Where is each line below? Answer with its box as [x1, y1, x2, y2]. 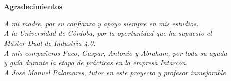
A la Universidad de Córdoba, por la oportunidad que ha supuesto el [4, 28, 212, 38]
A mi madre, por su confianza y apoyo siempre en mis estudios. [4, 18, 199, 28]
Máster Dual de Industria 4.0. [4, 37, 96, 48]
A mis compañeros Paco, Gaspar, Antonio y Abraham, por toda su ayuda [4, 47, 227, 58]
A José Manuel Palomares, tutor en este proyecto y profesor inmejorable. [4, 67, 228, 77]
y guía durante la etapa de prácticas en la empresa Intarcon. [4, 57, 188, 68]
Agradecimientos [4, 1, 63, 12]
